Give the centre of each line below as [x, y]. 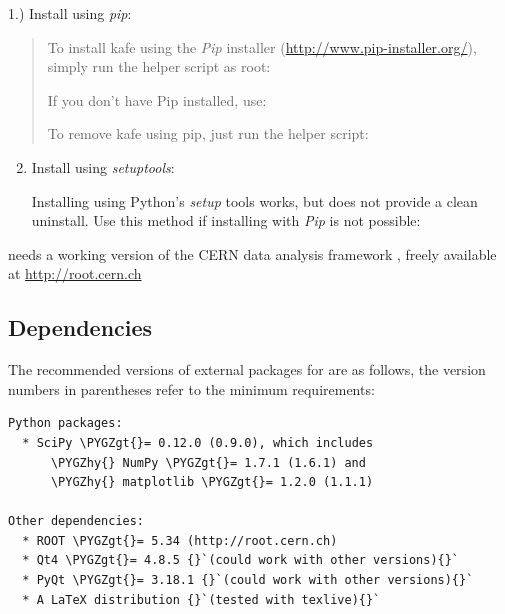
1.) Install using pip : [70, 13]
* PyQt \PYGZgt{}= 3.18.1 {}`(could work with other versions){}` [248, 580]
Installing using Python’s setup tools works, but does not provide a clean [254, 200]
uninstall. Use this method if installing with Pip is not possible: [226, 220]
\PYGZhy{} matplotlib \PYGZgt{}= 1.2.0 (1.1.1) [212, 482]
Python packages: [65, 423]
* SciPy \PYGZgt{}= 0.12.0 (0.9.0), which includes [198, 442]
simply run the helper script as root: [159, 66]
